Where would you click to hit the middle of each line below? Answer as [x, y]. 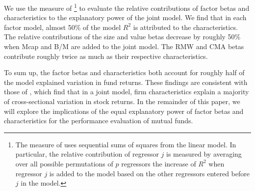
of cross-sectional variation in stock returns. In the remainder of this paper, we [122, 101]
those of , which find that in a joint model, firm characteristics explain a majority [127, 92]
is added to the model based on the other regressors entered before [149, 173]
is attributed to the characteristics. [185, 27]
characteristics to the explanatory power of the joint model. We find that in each [125, 17]
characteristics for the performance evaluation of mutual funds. [99, 121]
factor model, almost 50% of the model [63, 27]
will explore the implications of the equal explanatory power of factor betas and [124, 111]
